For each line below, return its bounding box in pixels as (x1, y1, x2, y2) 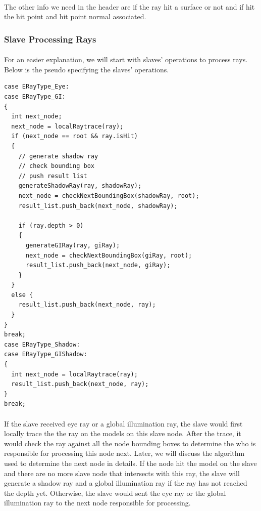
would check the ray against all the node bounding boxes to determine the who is (4, 438, 256, 448)
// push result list (18, 172, 87, 180)
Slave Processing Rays (4, 32, 96, 45)
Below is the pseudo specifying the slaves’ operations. (4, 64, 169, 74)
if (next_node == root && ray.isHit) (11, 133, 138, 140)
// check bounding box (18, 162, 94, 170)
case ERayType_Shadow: (4, 340, 80, 348)
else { (11, 291, 33, 299)
